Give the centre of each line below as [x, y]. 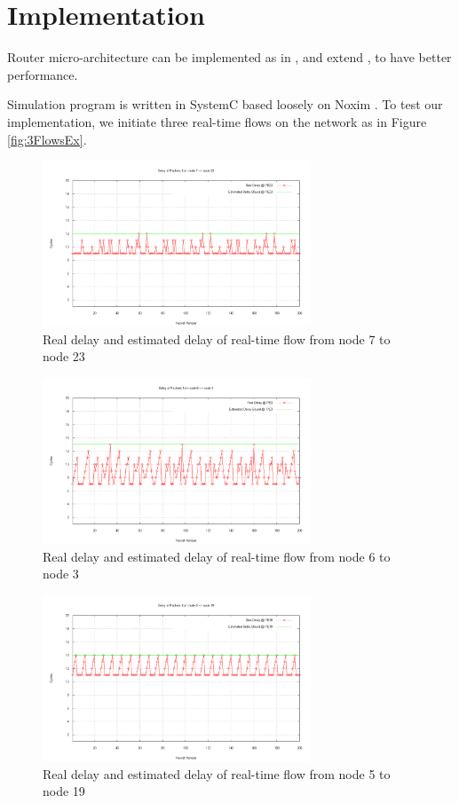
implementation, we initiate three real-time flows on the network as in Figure [217, 121]
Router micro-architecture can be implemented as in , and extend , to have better [229, 57]
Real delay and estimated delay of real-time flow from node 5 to [217, 773]
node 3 [61, 574]
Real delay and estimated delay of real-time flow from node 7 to [217, 339]
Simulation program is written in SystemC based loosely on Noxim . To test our [225, 104]
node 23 [64, 356]
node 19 [64, 791]
